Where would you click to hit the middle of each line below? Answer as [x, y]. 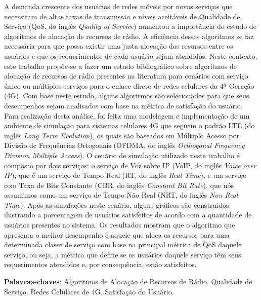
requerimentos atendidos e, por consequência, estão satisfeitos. [100, 264]
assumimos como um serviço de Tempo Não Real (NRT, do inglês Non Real [121, 195]
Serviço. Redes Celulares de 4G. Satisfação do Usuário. [89, 291]
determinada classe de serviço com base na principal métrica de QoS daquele [123, 245]
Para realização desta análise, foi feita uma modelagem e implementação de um [127, 115]
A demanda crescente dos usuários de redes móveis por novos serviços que [118, 6]
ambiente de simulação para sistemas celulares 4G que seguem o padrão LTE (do [129, 125]
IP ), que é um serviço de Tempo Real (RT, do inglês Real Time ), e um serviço [125, 175]
